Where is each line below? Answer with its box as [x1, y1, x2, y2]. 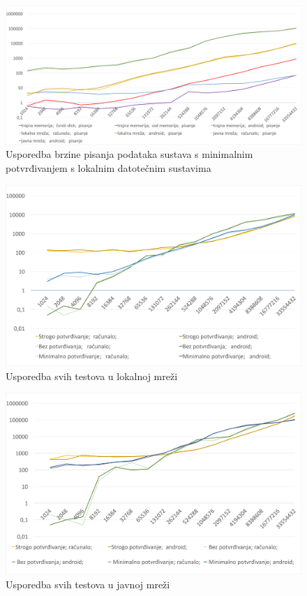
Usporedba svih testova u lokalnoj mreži [6, 368, 178, 383]
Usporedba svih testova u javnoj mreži [6, 576, 170, 591]
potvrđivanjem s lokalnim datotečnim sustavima [6, 160, 211, 175]
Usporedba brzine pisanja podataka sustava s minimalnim [6, 147, 253, 161]
